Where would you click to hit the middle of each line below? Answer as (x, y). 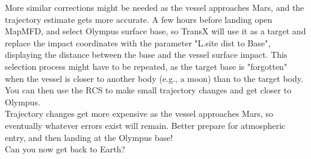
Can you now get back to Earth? (65, 149)
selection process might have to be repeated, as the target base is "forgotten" (146, 66)
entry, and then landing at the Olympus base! (89, 137)
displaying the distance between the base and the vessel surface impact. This (146, 55)
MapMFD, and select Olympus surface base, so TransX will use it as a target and (155, 31)
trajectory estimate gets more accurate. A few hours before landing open (139, 19)
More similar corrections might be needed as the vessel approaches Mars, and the (155, 7)
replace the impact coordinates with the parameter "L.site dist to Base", (138, 42)
